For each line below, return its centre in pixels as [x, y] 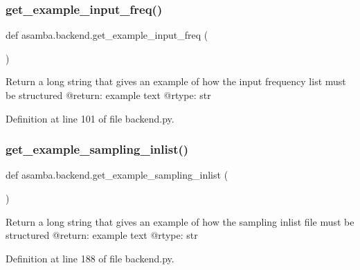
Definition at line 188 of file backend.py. [90, 258]
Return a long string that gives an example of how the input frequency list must [176, 81]
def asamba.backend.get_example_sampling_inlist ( [117, 175]
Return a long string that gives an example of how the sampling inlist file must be [180, 221]
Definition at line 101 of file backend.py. [90, 118]
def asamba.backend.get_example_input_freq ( [107, 35]
